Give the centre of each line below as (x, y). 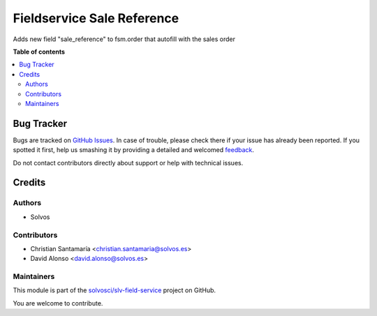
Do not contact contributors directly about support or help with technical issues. (128, 163)
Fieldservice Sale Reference (96, 18)
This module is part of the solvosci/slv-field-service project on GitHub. (114, 290)
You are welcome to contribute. (58, 303)
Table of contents (39, 52)
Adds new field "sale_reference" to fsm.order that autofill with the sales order (124, 39)
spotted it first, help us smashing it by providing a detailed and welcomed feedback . (134, 150)
